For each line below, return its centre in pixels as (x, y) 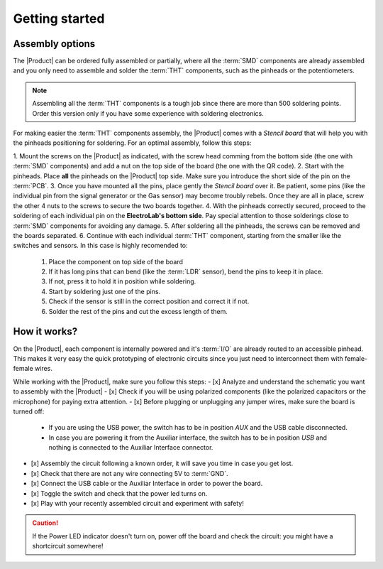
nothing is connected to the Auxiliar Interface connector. (131, 448)
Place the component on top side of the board (116, 261)
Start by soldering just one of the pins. (105, 291)
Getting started (59, 18)
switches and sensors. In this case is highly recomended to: (100, 246)
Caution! (45, 523)
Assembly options (54, 44)
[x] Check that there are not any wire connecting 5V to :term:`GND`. (129, 473)
